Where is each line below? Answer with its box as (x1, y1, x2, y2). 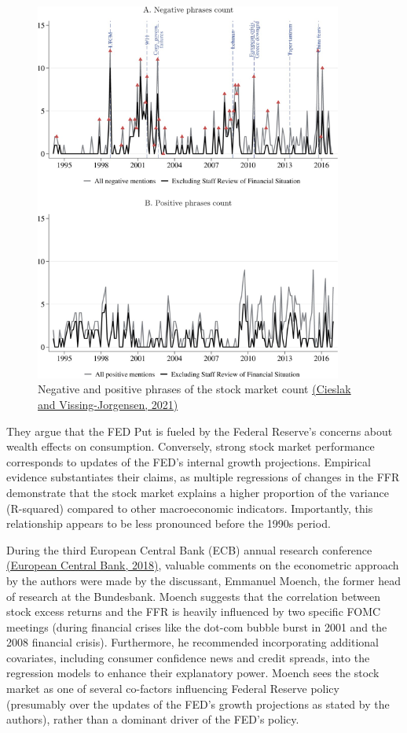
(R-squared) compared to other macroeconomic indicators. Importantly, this (6, 499, 373, 516)
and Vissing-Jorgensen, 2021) (38, 396, 178, 412)
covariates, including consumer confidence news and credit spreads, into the (6, 649, 370, 665)
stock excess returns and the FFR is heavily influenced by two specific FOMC (6, 603, 381, 620)
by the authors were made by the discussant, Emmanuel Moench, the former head (6, 572, 401, 588)
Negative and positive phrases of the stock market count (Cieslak (38, 381, 351, 397)
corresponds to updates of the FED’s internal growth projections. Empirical (6, 453, 371, 470)
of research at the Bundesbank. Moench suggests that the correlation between (6, 588, 380, 604)
